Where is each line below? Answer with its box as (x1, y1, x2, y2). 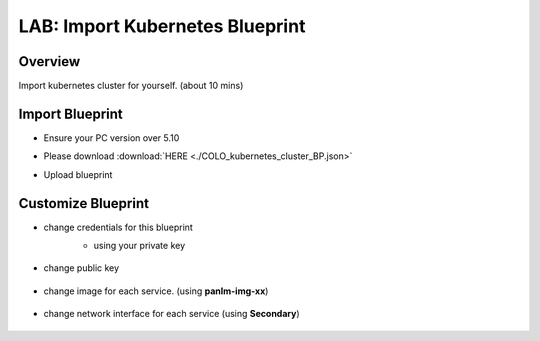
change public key (43, 262, 120, 274)
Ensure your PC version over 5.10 (43, 131, 180, 144)
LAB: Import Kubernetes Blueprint (18, 15, 306, 37)
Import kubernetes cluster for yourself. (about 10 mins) (18, 80, 244, 92)
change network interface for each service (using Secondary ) (43, 308, 300, 320)
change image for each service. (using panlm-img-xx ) (43, 285, 269, 297)
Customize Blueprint (18, 195, 150, 212)
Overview (18, 53, 81, 70)
